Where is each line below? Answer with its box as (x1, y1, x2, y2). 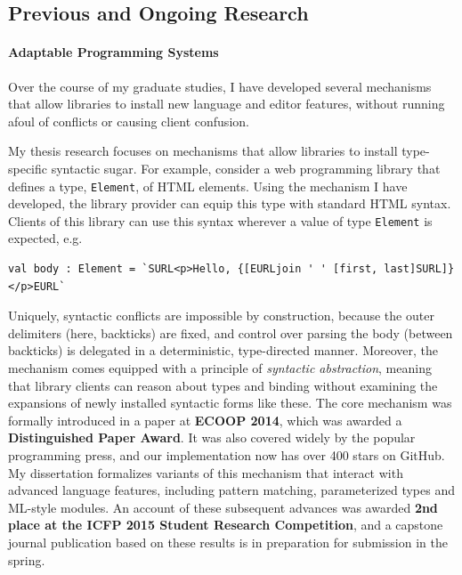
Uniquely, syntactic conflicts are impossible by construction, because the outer (8, 306, 434, 325)
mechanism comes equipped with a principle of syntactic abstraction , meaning (8, 359, 432, 377)
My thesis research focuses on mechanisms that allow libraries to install (8, 142, 398, 160)
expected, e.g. (8, 229, 83, 247)
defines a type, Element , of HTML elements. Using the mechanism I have (8, 176, 408, 195)
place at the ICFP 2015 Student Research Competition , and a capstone (8, 515, 443, 534)
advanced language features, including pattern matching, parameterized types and (8, 481, 456, 499)
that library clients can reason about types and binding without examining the (8, 376, 438, 394)
